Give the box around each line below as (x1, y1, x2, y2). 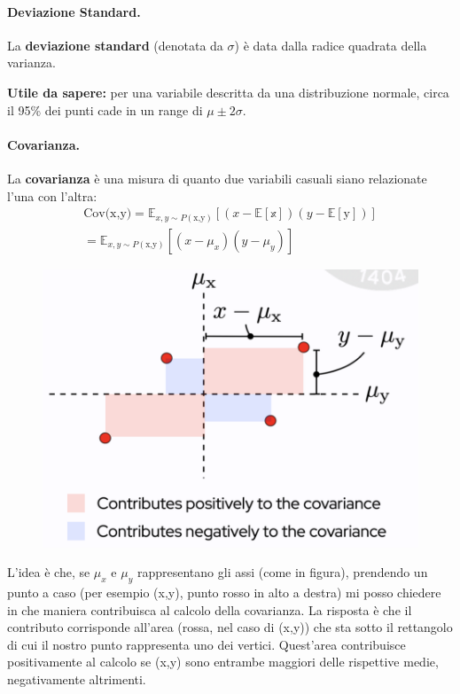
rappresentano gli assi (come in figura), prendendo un (136, 563, 428, 581)
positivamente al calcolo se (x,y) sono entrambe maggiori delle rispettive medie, (7, 652, 439, 671)
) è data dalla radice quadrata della (234, 35, 427, 54)
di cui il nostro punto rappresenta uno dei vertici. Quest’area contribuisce (7, 635, 406, 653)
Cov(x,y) (83, 207, 132, 221)
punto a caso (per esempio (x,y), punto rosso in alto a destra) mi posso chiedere (7, 582, 441, 601)
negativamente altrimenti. (7, 669, 146, 688)
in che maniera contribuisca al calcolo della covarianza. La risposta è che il (7, 600, 412, 619)
